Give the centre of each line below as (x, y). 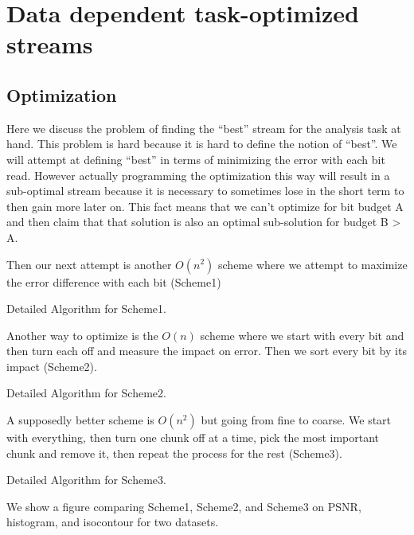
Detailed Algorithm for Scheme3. (86, 480)
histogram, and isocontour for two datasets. (113, 522)
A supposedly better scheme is (80, 420)
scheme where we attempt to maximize (313, 264)
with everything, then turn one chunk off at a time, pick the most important (193, 437)
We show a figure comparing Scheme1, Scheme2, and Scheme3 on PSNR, (184, 506)
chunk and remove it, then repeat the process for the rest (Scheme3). (174, 453)
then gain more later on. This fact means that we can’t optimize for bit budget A (205, 206)
